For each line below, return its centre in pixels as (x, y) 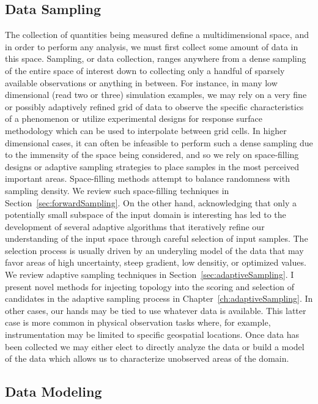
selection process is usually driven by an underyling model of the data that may (154, 250)
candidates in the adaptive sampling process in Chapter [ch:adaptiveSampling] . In (159, 298)
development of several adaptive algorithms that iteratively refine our (135, 226)
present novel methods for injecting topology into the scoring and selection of (150, 286)
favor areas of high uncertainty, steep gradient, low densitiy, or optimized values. (156, 262)
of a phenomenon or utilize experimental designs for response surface (134, 118)
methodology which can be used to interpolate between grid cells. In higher (146, 130)
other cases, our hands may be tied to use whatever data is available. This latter (156, 310)
